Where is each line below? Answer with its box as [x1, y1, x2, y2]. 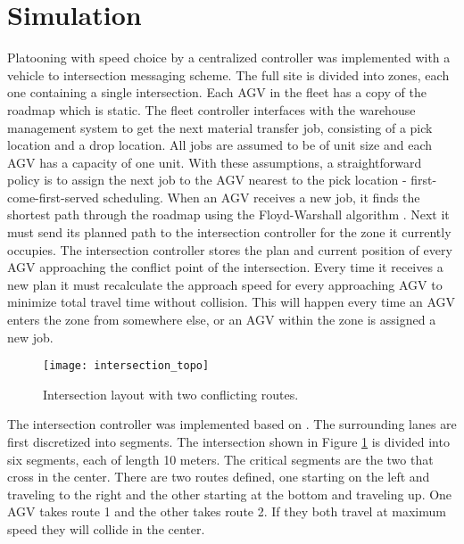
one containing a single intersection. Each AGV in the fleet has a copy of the [7, 83, 427, 102]
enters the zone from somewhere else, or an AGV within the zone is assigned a [7, 310, 436, 329]
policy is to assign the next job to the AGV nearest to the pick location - [7, 170, 407, 189]
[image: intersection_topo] [43, 359, 210, 373]
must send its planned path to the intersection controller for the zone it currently [7, 223, 452, 242]
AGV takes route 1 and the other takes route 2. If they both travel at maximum [7, 502, 446, 521]
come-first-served [7, 187, 99, 206]
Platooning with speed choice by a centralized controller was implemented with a [7, 48, 451, 67]
